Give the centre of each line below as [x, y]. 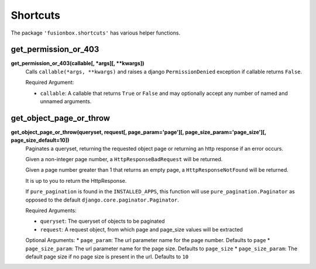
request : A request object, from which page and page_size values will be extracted [141, 229]
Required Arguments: [51, 210]
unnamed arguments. [66, 101]
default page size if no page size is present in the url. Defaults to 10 [107, 257]
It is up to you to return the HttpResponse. [76, 181]
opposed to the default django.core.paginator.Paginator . [102, 200]
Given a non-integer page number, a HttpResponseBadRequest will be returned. [124, 159]
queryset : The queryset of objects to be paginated [102, 221]
